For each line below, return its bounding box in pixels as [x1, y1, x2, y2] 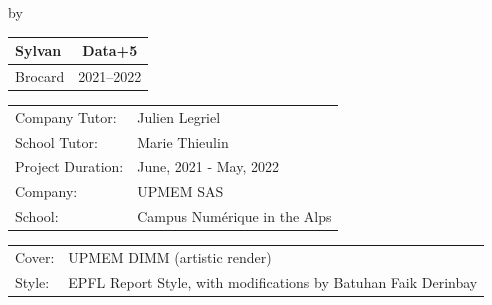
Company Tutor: [15, 106, 117, 127]
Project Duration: [15, 156, 124, 177]
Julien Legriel [137, 106, 221, 127]
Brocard [15, 65, 65, 86]
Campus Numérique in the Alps [137, 206, 332, 227]
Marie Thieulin [137, 131, 229, 152]
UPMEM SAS [137, 181, 224, 202]
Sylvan [15, 40, 62, 61]
